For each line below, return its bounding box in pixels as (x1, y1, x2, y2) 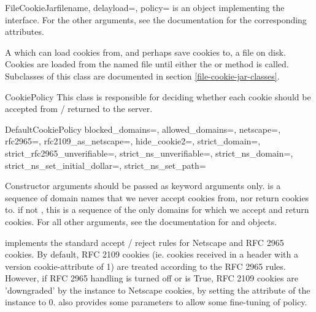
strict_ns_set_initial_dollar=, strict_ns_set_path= (5, 158, 206, 171)
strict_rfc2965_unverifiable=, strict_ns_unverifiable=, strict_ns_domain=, (5, 146, 293, 159)
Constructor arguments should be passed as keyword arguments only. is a (5, 179, 281, 192)
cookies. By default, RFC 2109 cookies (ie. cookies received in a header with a (5, 248, 299, 261)
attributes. (5, 25, 44, 38)
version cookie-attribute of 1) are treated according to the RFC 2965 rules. (5, 259, 286, 272)
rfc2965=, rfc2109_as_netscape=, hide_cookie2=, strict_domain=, (5, 135, 261, 147)
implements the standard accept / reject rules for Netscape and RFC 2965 (5, 236, 284, 248)
